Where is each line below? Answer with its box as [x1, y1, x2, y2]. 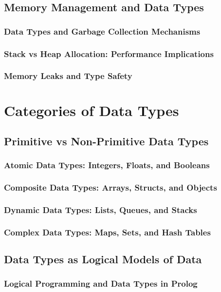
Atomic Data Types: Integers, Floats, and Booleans [4, 159, 210, 171]
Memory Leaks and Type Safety [4, 70, 132, 82]
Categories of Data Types [4, 100, 179, 120]
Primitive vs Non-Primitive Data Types [4, 134, 209, 149]
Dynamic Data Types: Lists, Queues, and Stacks [4, 204, 197, 216]
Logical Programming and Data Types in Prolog [4, 277, 198, 289]
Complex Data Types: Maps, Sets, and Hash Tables [4, 226, 211, 238]
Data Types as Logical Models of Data [4, 252, 202, 267]
